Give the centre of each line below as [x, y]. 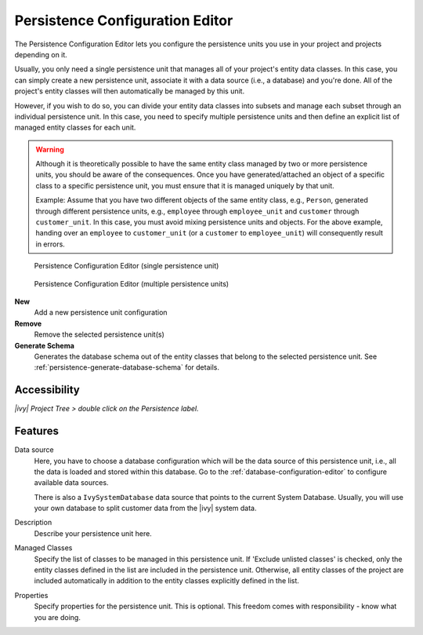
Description [33, 523]
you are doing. [58, 617]
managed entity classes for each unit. [75, 128]
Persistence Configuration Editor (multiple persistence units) [132, 283]
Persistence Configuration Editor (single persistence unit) [127, 266]
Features [36, 431]
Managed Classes [43, 548]
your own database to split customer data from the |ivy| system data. [145, 508]
